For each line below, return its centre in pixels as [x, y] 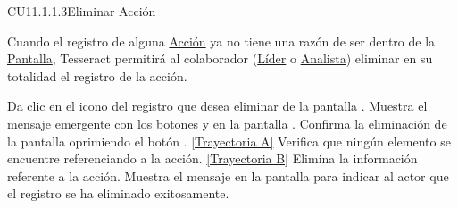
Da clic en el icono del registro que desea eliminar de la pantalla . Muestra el [217, 106]
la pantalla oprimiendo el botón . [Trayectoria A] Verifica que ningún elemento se [229, 141]
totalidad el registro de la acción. [97, 75]
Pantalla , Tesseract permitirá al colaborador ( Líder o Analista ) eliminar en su [220, 58]
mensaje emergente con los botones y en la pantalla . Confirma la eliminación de [227, 123]
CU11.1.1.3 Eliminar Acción [82, 11]
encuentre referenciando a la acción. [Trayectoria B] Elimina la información [212, 158]
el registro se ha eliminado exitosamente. [118, 193]
